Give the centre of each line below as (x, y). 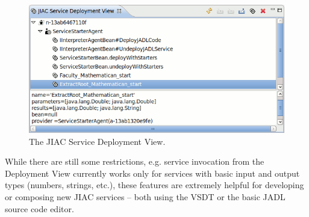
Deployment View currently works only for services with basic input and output (152, 173)
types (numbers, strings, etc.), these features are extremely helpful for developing (154, 185)
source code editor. (39, 208)
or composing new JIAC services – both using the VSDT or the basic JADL (145, 196)
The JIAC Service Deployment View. (97, 141)
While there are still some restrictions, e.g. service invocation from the (135, 161)
